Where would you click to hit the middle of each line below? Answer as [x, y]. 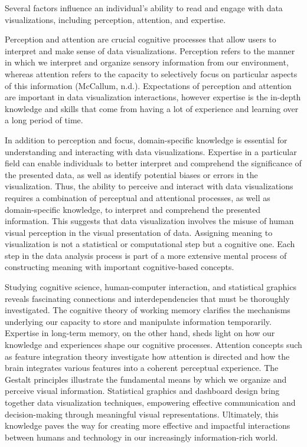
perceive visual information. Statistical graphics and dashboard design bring [142, 391]
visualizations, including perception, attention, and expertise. [115, 19]
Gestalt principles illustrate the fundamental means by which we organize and [146, 379]
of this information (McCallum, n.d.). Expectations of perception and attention [148, 85]
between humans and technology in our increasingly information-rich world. [141, 437]
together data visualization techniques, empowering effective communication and [150, 402]
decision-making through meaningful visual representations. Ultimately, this [142, 414]
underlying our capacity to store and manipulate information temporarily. [138, 321]
